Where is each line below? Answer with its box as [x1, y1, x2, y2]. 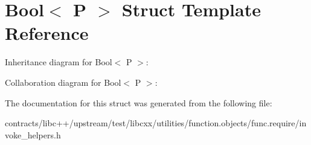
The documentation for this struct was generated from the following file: [5, 96, 272, 109]
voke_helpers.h [5, 128, 61, 141]
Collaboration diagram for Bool [5, 76, 121, 88]
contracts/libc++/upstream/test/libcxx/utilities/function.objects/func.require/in [5, 117, 307, 129]
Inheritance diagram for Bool [5, 56, 112, 68]
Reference [5, 21, 89, 45]
